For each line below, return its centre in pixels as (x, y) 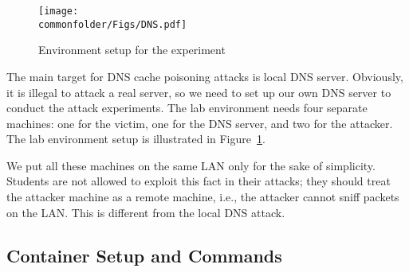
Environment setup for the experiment (132, 50)
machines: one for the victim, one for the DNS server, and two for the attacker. (200, 123)
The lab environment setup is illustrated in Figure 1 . (136, 139)
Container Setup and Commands (144, 255)
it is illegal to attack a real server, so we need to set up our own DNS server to (199, 92)
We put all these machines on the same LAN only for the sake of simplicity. (191, 165)
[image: (59, 11)
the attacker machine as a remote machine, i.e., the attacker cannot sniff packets (203, 197)
